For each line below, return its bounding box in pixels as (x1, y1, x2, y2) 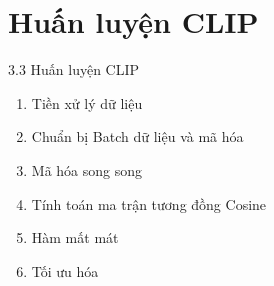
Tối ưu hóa (31, 260, 99, 281)
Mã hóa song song (31, 159, 143, 180)
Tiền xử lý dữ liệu (31, 92, 143, 113)
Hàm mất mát (31, 227, 119, 248)
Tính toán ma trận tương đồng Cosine (31, 193, 267, 214)
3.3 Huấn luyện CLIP (8, 59, 140, 80)
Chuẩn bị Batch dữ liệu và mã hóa (31, 126, 244, 147)
